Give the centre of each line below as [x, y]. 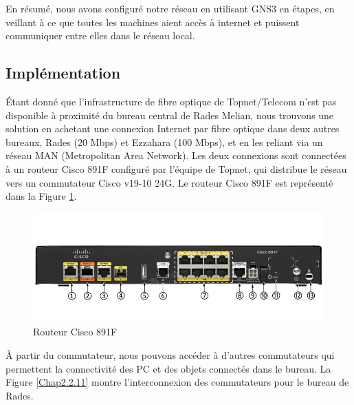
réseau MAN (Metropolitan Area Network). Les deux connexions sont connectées [176, 155]
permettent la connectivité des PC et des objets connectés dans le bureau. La [168, 368]
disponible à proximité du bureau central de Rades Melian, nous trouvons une [170, 115]
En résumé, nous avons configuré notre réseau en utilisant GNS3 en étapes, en [170, 8]
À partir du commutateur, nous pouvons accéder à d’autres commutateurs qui [170, 354]
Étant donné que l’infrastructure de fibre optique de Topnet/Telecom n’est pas [171, 101]
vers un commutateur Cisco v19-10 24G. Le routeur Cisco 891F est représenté [169, 182]
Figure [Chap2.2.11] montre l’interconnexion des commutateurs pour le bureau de [177, 382]
